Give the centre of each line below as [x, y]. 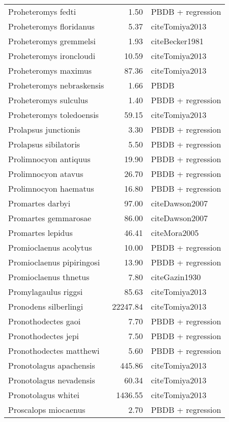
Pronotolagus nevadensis [52, 380]
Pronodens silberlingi [46, 306]
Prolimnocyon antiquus [49, 159]
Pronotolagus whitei [44, 395]
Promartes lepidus [40, 233]
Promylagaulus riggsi [46, 292]
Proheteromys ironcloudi [52, 56]
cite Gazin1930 [176, 277]
